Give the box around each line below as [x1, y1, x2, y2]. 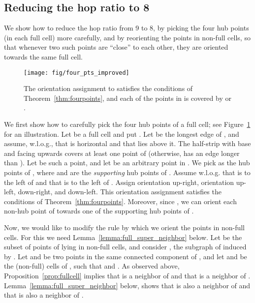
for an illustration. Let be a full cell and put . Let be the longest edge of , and [4, 128, 239, 139]
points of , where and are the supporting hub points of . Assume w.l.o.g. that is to [4, 167, 251, 177]
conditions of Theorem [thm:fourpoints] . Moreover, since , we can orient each [4, 196, 237, 206]
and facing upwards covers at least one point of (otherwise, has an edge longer [4, 148, 240, 158]
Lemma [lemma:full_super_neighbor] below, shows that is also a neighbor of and [4, 280, 251, 290]
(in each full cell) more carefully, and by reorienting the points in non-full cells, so [4, 32, 251, 42]
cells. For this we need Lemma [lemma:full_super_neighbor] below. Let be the [4, 232, 242, 242]
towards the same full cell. [4, 51, 83, 61]
